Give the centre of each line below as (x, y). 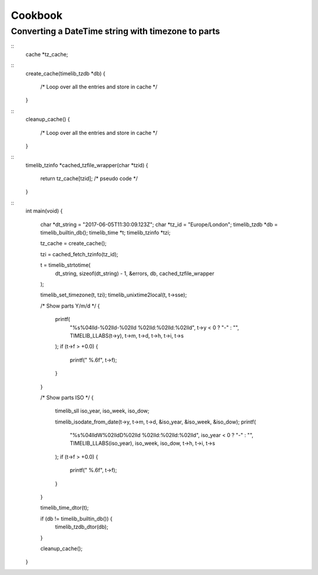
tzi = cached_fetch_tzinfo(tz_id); (79, 254)
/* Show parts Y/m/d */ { (70, 306)
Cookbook (37, 15)
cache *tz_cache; (47, 54)
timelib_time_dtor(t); (64, 508)
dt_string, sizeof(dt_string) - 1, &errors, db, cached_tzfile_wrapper (135, 273)
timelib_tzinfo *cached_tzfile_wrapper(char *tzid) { (87, 165)
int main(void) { (44, 211)
